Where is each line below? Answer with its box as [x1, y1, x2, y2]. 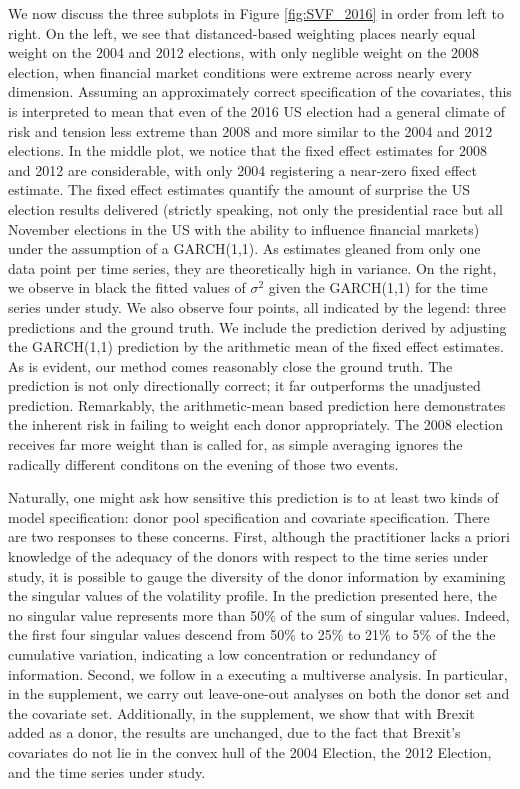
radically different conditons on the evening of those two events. [8, 453, 399, 474]
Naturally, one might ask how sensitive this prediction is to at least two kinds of [8, 487, 499, 508]
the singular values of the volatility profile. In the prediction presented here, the [8, 585, 497, 606]
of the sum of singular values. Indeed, [280, 604, 510, 625]
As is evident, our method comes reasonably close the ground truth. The [8, 355, 453, 376]
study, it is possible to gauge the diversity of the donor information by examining [8, 565, 506, 586]
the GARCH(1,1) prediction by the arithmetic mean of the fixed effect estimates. [8, 336, 504, 357]
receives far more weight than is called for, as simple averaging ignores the [8, 434, 463, 455]
